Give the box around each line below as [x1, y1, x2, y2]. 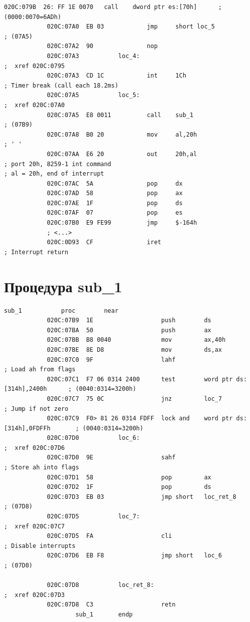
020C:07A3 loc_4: [46, 52, 140, 60]
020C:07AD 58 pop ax [46, 190, 183, 197]
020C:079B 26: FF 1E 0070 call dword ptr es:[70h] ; [4, 4, 222, 11]
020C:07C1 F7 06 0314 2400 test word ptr [46, 375, 233, 383]
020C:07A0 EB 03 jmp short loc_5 [46, 23, 215, 31]
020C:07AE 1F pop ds [46, 199, 183, 207]
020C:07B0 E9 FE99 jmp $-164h [46, 219, 197, 227]
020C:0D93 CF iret [46, 239, 161, 246]
